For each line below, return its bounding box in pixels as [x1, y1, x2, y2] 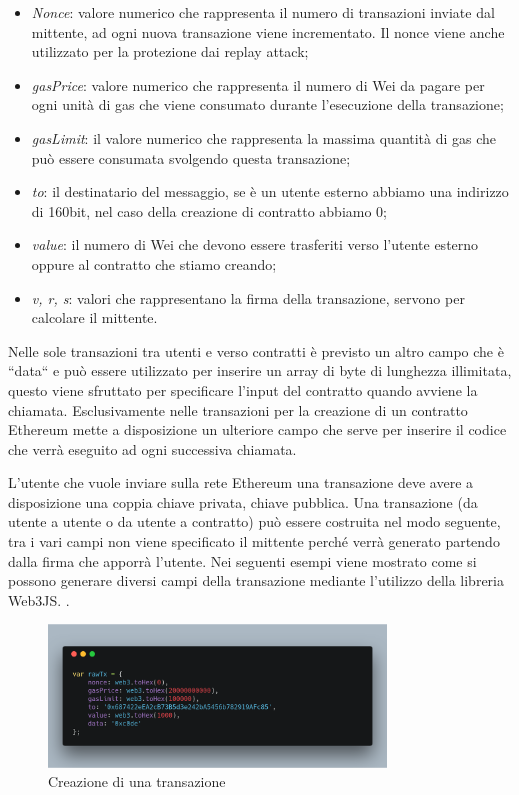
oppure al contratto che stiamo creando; [31, 253, 277, 274]
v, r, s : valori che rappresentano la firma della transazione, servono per [31, 287, 465, 308]
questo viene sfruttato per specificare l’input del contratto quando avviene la [8, 379, 478, 400]
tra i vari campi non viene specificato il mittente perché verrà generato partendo [8, 531, 500, 552]
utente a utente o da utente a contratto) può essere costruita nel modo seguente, [8, 511, 501, 532]
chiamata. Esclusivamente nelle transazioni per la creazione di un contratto [8, 399, 468, 420]
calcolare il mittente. [31, 307, 158, 328]
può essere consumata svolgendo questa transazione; [31, 147, 351, 168]
